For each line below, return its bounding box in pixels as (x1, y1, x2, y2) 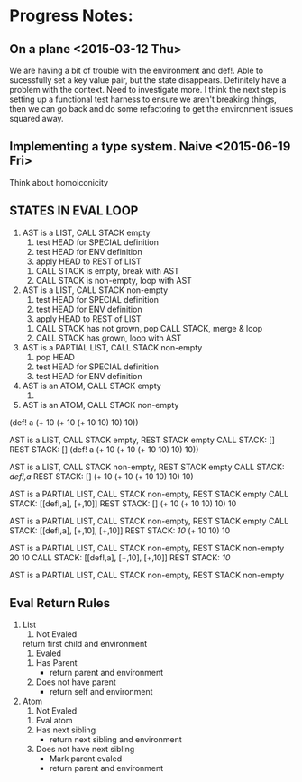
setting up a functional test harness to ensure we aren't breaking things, (9, 94, 277, 105)
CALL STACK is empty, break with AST (35, 265, 179, 276)
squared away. (9, 114, 65, 123)
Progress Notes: (9, 5, 133, 26)
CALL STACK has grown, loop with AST (35, 332, 182, 343)
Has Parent (35, 658, 78, 668)
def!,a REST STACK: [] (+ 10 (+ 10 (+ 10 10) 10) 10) (9, 470, 194, 482)
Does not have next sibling (35, 744, 135, 755)
